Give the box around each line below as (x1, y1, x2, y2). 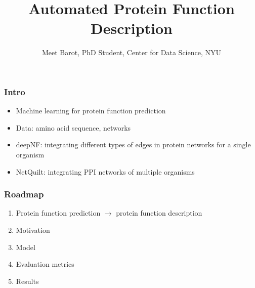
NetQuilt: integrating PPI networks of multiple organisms (16, 166, 195, 177)
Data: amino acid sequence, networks (16, 122, 131, 133)
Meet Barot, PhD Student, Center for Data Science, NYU (41, 47, 221, 58)
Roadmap (4, 188, 44, 200)
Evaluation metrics (16, 259, 74, 269)
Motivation (16, 224, 50, 235)
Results (16, 275, 39, 286)
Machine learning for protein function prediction (16, 105, 166, 116)
